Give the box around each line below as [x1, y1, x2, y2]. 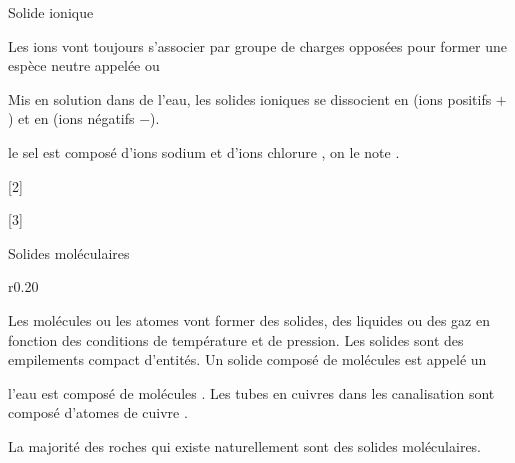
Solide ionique [8, 2, 94, 22]
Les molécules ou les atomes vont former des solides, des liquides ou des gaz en [8, 309, 490, 330]
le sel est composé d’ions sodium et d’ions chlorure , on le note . [8, 141, 400, 162]
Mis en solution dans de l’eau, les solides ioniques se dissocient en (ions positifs [8, 88, 492, 109]
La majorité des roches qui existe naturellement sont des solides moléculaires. [8, 435, 482, 456]
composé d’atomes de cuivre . [8, 402, 188, 423]
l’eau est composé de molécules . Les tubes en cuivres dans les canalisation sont [8, 382, 495, 403]
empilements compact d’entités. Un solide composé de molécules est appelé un [8, 349, 487, 370]
